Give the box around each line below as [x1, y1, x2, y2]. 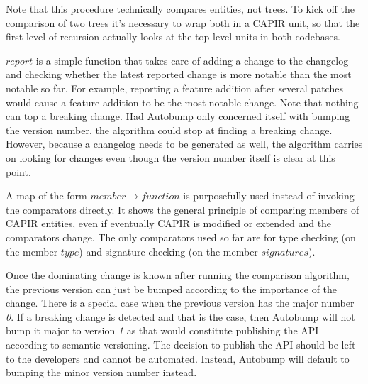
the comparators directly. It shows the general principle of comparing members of [6, 202, 359, 216]
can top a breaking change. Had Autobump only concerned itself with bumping [6, 109, 350, 124]
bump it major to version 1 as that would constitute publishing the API [6, 323, 319, 338]
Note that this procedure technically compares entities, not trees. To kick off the [6, 1, 355, 16]
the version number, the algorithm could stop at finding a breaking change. [6, 122, 333, 137]
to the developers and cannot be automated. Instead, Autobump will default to [6, 351, 350, 366]
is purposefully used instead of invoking [183, 188, 355, 203]
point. [6, 164, 31, 179]
